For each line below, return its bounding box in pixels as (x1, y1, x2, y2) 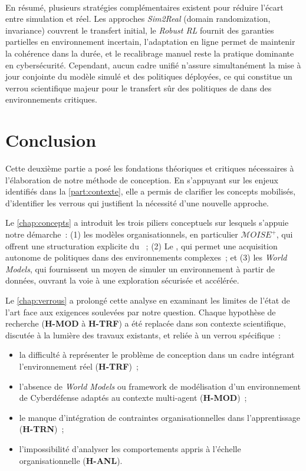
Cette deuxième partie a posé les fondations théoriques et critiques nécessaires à (5, 162, 294, 174)
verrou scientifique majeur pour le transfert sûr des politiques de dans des (5, 81, 272, 94)
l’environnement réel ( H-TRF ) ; (19, 360, 139, 372)
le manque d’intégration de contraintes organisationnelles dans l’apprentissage (19, 411, 301, 423)
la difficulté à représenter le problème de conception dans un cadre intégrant (19, 348, 295, 361)
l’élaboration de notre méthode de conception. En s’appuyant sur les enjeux (5, 173, 278, 186)
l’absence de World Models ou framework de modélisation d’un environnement (19, 380, 301, 392)
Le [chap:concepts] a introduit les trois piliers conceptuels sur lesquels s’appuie (5, 216, 289, 229)
